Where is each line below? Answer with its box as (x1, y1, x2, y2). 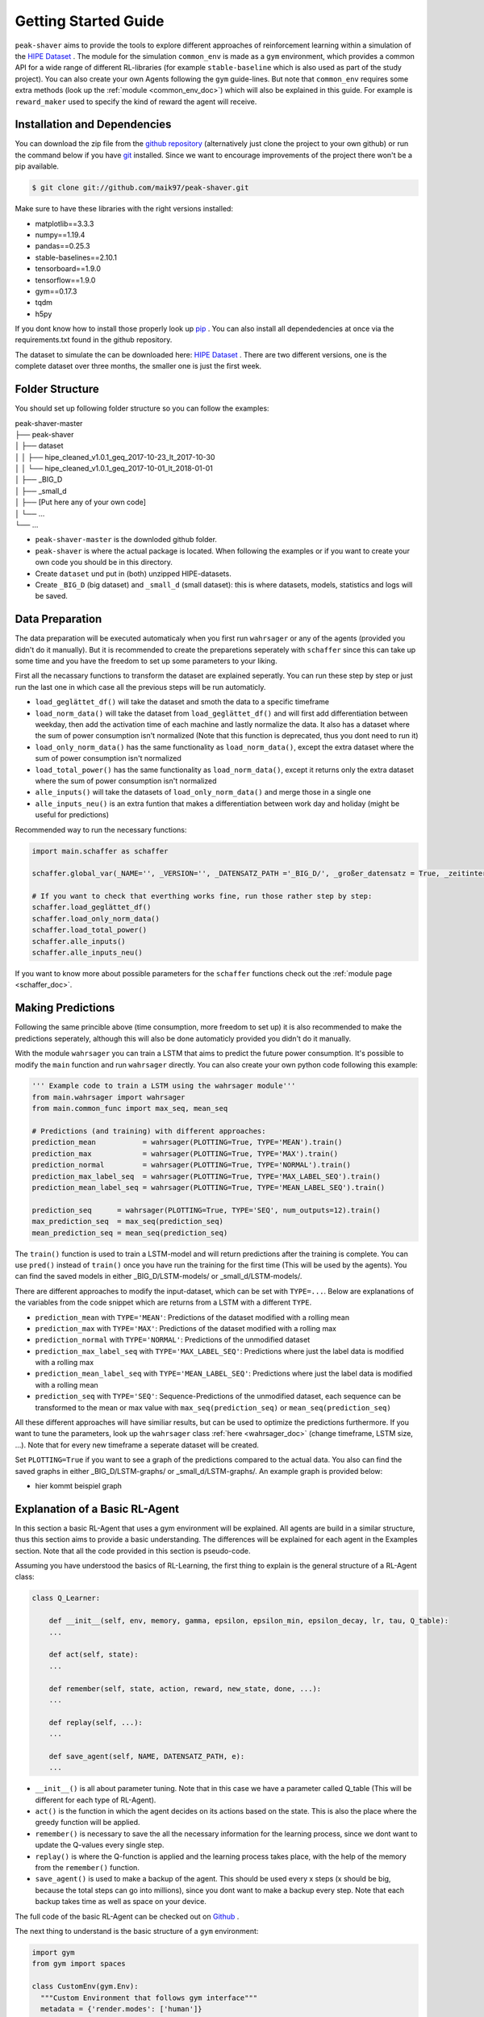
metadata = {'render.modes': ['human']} (40, 2004, 202, 2013)
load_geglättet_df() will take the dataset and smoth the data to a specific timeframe (35, 697, 330, 707)
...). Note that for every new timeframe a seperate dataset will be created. (15, 1440, 260, 1450)
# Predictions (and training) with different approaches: (31, 1126, 266, 1136)
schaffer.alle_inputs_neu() (31, 948, 143, 958)
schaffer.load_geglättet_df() (31, 903, 152, 912)
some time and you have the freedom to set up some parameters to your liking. (15, 656, 277, 666)
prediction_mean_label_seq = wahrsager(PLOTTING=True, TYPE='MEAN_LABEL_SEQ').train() (31, 1183, 386, 1192)
